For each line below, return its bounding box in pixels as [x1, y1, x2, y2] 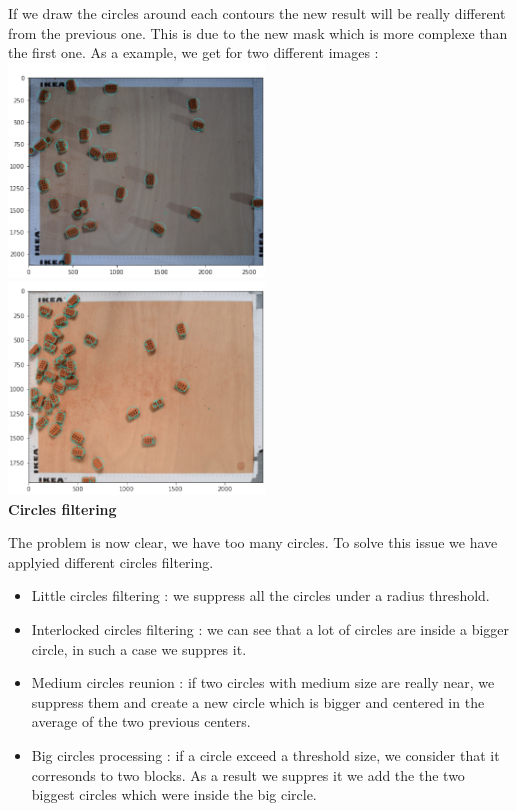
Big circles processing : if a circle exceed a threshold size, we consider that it [31, 745, 500, 766]
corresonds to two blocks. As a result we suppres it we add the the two [31, 764, 465, 785]
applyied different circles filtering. [8, 551, 214, 572]
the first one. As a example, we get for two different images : [8, 42, 379, 63]
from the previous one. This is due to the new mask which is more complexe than [8, 22, 508, 43]
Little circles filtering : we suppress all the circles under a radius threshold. [31, 585, 490, 606]
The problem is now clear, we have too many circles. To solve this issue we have [8, 532, 498, 553]
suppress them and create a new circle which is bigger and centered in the [31, 691, 485, 712]
